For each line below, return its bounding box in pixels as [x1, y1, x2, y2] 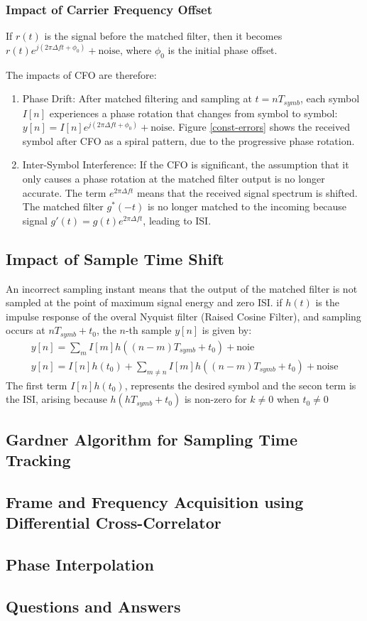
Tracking [6, 449, 71, 471]
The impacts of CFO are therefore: [6, 67, 157, 82]
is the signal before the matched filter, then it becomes [44, 28, 283, 43]
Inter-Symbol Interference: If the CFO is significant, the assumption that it [22, 157, 349, 172]
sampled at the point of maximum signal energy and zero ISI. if [6, 295, 283, 310]
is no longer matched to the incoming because [147, 199, 347, 214]
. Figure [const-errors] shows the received [172, 119, 350, 134]
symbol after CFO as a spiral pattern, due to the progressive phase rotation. [22, 133, 355, 148]
